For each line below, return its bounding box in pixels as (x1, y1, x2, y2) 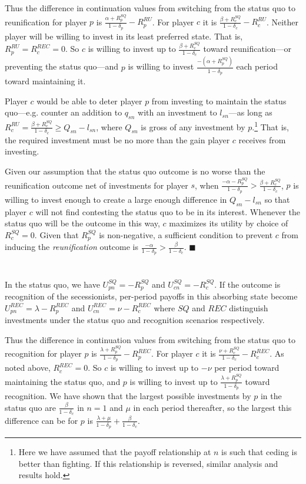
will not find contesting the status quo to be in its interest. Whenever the (35, 205, 301, 218)
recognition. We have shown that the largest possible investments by (5, 390, 251, 402)
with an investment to (138, 106, 217, 118)
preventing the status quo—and (5, 60, 119, 73)
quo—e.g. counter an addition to (5, 106, 122, 118)
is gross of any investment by (141, 120, 245, 133)
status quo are (5, 401, 56, 413)
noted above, (5, 361, 51, 374)
